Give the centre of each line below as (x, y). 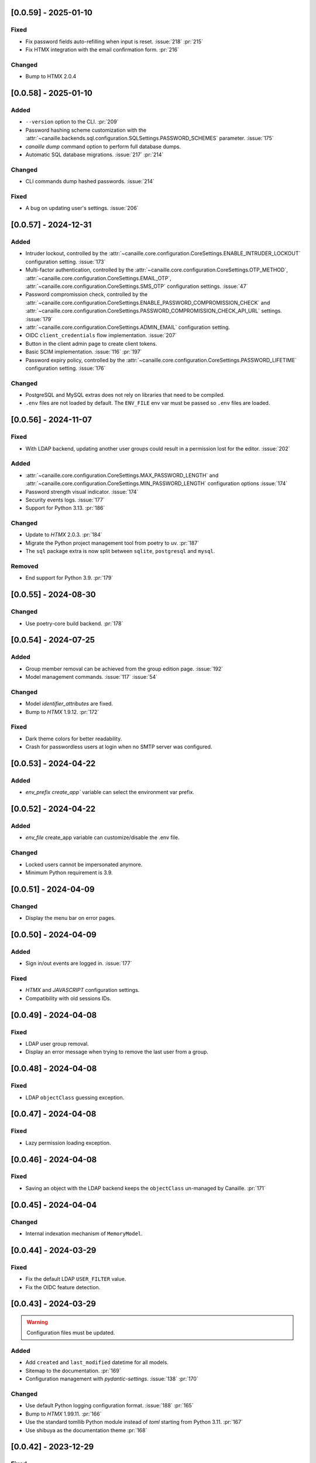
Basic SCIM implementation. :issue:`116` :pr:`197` (84, 352)
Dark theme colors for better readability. (74, 739)
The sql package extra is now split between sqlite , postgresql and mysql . (120, 551)
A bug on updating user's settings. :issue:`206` (82, 208)
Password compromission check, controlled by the (87, 294)
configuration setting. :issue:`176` (66, 368)
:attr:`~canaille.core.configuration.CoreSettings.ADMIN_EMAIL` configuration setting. (128, 327)
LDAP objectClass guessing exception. (75, 1097)
